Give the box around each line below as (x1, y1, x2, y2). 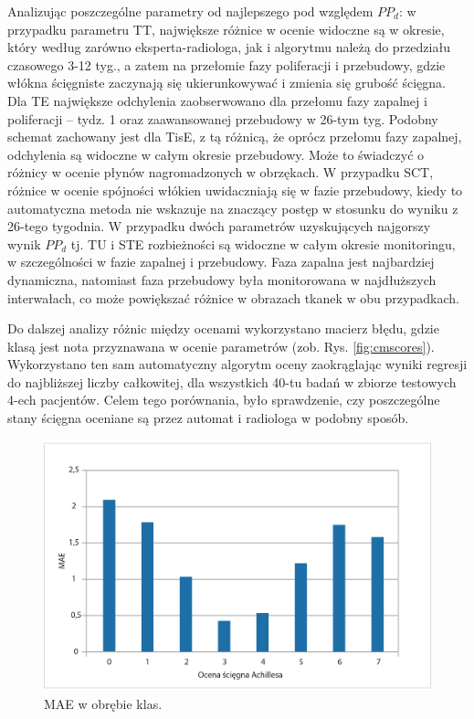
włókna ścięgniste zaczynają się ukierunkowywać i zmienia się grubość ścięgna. (7, 73, 447, 92)
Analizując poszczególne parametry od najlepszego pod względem (7, 2, 374, 20)
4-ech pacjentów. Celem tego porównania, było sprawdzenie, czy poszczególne (7, 390, 440, 409)
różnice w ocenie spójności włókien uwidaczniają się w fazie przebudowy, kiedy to (7, 180, 463, 199)
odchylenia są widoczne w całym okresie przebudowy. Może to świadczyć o (7, 144, 425, 164)
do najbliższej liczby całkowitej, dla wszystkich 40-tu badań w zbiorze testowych (7, 372, 457, 391)
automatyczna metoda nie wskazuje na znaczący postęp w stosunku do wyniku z (7, 198, 458, 217)
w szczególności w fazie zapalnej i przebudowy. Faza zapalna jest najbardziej (7, 252, 435, 271)
